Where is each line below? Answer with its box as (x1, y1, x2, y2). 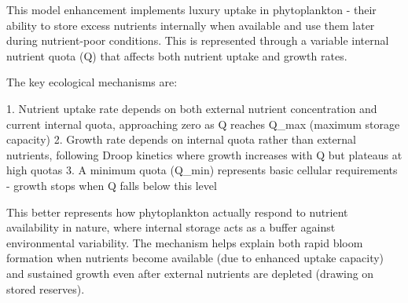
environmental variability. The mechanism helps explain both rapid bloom (6, 234, 363, 250)
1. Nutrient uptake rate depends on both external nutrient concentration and (6, 100, 377, 116)
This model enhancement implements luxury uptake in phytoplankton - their (6, 2, 377, 17)
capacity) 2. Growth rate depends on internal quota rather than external (6, 131, 356, 148)
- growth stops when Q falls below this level (6, 177, 217, 193)
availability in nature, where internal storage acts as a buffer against (6, 219, 336, 235)
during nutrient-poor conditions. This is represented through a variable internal (6, 32, 389, 49)
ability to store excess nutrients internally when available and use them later (6, 16, 375, 33)
